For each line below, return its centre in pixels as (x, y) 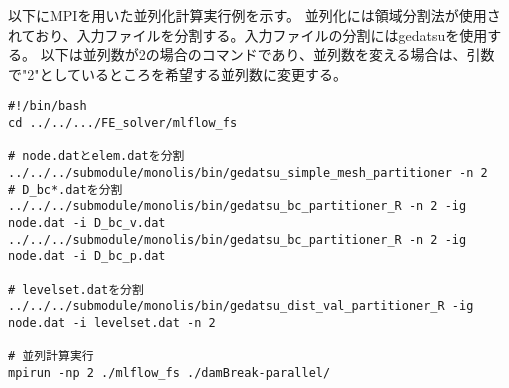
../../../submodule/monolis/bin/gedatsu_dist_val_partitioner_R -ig (241, 306)
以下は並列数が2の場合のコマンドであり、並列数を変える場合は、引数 (267, 54)
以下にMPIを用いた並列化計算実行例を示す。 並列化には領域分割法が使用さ (254, 15)
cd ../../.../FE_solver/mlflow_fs (123, 123)
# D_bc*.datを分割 (65, 189)
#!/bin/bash (47, 106)
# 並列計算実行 (51, 356)
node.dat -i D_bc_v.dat (87, 222)
